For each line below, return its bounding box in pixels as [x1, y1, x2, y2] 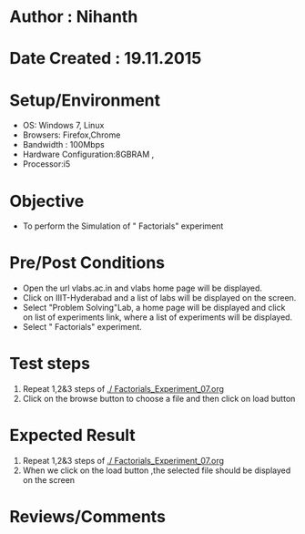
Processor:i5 [22, 159, 71, 169]
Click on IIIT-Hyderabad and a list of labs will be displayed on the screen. [22, 293, 297, 303]
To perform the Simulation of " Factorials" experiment [22, 221, 224, 231]
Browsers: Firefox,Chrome [22, 129, 121, 140]
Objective [9, 190, 85, 211]
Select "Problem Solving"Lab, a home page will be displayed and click [22, 303, 286, 313]
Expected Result [9, 426, 137, 446]
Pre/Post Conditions [9, 252, 166, 273]
